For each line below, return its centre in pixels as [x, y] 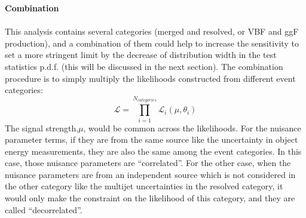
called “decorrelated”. [44, 209]
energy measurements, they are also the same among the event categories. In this [153, 151]
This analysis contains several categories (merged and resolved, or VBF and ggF [152, 31]
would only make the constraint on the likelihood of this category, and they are [150, 198]
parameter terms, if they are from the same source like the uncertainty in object [152, 139]
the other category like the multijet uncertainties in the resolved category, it [144, 186]
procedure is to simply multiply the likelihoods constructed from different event [150, 78]
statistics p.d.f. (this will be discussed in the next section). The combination [144, 66]
